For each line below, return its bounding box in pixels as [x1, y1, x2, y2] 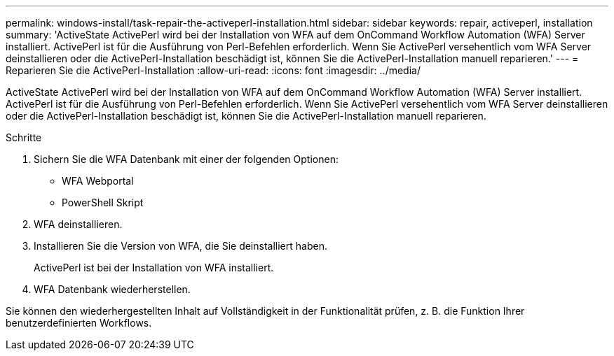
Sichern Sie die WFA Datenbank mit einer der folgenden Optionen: [34, 153, 339, 165]
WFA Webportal [62, 175, 134, 187]
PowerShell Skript [62, 197, 144, 208]
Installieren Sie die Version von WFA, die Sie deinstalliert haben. [34, 240, 327, 252]
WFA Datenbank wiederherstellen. [34, 283, 191, 295]
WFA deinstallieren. [34, 218, 123, 230]
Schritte [6, 131, 42, 143]
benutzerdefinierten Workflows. [6, 317, 152, 329]
